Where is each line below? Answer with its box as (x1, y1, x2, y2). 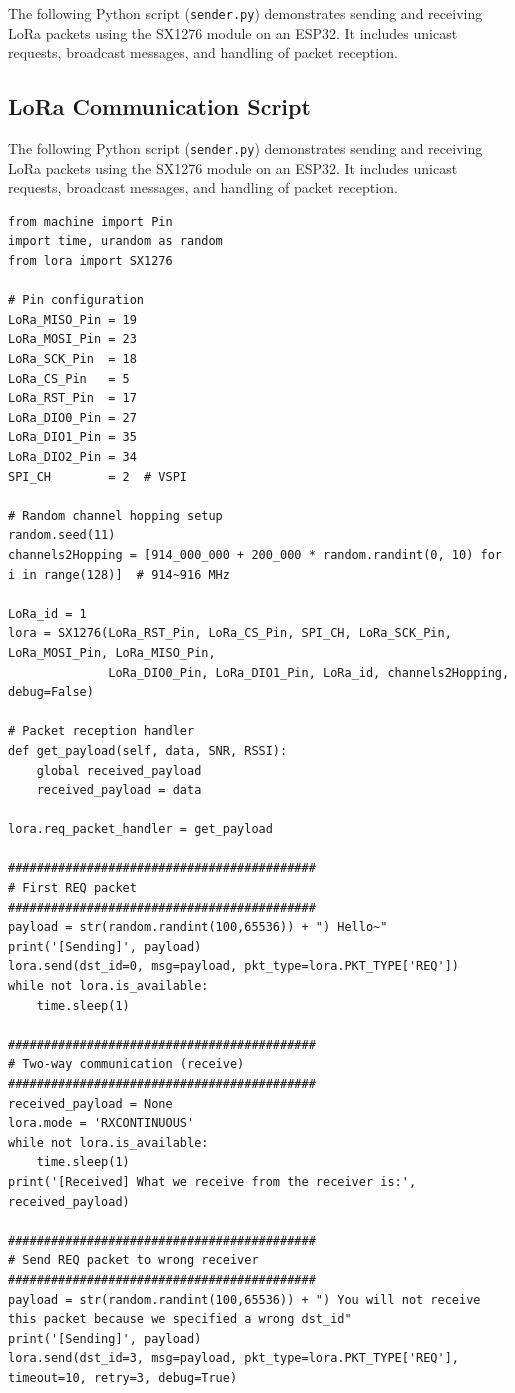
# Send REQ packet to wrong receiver (8, 1253, 259, 1268)
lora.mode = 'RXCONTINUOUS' (8, 1116, 195, 1131)
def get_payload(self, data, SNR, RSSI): (8, 743, 288, 758)
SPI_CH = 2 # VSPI (8, 469, 187, 484)
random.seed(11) (8, 528, 116, 543)
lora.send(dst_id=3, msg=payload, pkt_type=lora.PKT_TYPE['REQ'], (8, 1351, 460, 1366)
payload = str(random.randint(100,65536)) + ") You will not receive (8, 1292, 481, 1307)
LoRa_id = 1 (8, 606, 87, 621)
